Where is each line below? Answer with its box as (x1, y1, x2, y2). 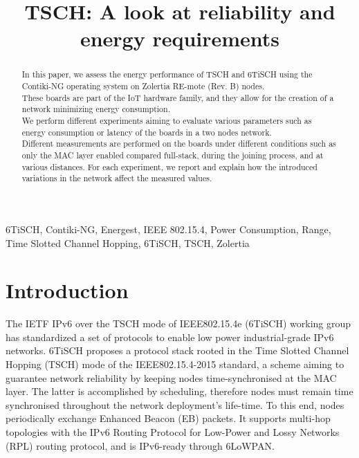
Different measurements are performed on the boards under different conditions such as (21, 138, 336, 149)
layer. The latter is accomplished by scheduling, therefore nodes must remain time (6, 384, 353, 399)
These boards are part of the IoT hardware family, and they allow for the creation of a (21, 91, 334, 103)
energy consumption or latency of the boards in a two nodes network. (21, 126, 272, 138)
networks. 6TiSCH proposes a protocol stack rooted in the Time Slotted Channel (6, 343, 349, 358)
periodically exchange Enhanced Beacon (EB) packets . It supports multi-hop (6, 411, 331, 425)
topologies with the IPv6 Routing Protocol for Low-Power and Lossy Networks (6, 424, 340, 439)
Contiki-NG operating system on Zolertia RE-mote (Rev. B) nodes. (21, 80, 265, 92)
